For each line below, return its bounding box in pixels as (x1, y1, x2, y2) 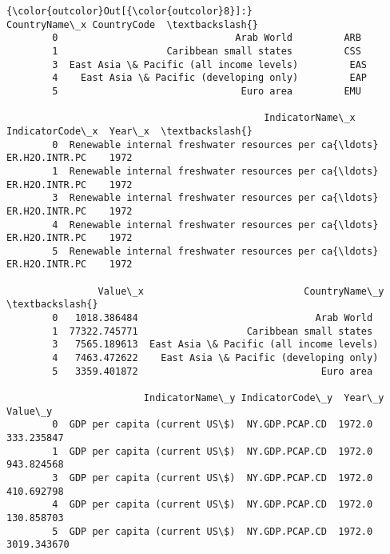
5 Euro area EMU (52, 85, 361, 97)
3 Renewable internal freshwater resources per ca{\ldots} (52, 192, 379, 204)
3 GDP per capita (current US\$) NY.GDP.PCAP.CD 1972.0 (52, 472, 373, 484)
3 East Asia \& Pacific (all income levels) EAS (52, 58, 368, 70)
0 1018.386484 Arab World (52, 312, 373, 324)
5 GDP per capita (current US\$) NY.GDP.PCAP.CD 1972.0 (52, 525, 373, 537)
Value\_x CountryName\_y (97, 285, 384, 297)
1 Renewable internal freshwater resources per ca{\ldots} (52, 165, 379, 177)
